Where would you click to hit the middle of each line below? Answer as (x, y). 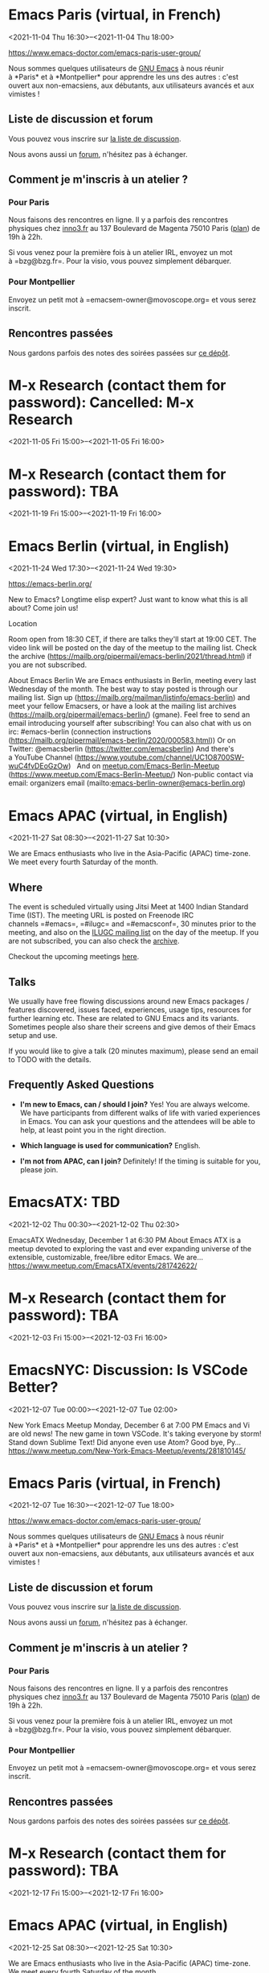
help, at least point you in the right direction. (93, 1130)
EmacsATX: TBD (64, 1202)
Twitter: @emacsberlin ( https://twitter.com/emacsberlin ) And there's (121, 749)
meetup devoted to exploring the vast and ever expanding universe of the (130, 1248)
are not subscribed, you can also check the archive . (94, 941)
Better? (33, 1387)
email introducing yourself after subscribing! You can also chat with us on (130, 723)
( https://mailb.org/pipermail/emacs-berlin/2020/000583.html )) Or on (122, 740)
